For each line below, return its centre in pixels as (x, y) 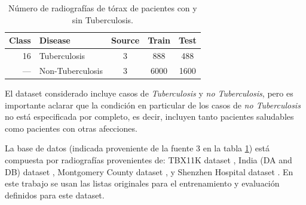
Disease (55, 40)
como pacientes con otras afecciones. (71, 128)
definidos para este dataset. (55, 195)
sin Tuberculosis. (102, 19)
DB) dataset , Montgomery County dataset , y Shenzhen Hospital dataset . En (149, 171)
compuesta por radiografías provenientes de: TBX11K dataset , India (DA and (149, 159)
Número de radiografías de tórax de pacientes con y (103, 8)
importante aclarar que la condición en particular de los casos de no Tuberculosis (153, 105)
